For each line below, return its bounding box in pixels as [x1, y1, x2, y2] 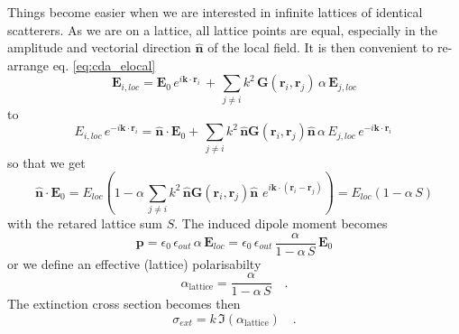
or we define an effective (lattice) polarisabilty [7, 254, 262, 273]
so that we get [7, 153, 86, 172]
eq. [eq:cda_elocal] [52, 55, 156, 74]
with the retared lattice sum [7, 213, 163, 232]
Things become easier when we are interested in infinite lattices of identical [7, 3, 423, 21]
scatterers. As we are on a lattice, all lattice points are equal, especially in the [7, 20, 437, 39]
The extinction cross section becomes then [7, 294, 241, 313]
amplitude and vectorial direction [7, 38, 191, 57]
